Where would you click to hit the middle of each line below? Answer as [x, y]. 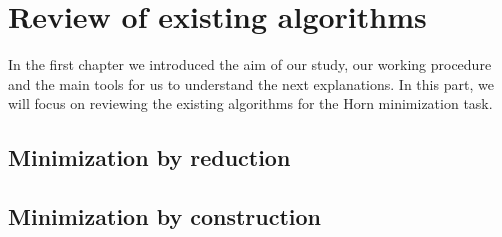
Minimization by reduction [149, 157]
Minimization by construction [165, 216]
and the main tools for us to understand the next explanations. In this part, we [251, 83]
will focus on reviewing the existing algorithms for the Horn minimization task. [250, 103]
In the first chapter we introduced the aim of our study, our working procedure [250, 64]
